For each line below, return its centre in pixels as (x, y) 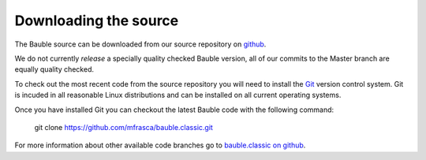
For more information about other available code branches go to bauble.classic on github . (160, 145)
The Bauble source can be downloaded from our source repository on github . (140, 44)
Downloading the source (97, 20)
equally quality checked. (54, 69)
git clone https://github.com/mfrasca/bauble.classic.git (123, 127)
